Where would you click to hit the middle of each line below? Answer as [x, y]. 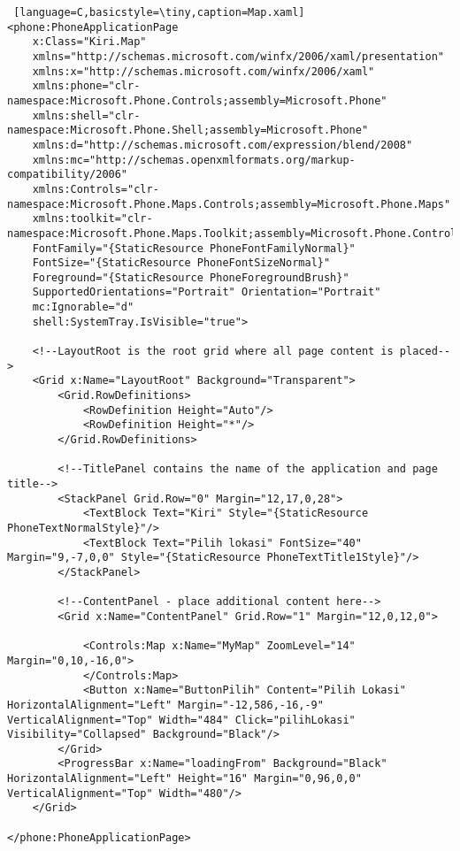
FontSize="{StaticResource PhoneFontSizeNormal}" [181, 263]
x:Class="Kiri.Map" [89, 42]
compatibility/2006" [68, 175]
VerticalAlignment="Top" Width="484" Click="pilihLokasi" [181, 720]
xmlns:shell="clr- [86, 115]
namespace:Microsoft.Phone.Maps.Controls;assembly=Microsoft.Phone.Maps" [229, 204]
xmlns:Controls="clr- [96, 189]
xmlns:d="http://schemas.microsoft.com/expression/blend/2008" [222, 145]
